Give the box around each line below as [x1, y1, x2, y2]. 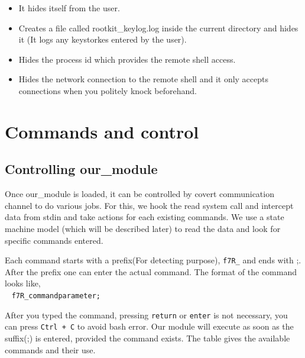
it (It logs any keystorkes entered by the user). [18, 33, 187, 46]
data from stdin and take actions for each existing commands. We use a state [5, 211, 284, 223]
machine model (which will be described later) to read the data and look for [5, 222, 281, 234]
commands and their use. [5, 343, 96, 356]
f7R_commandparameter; [11, 291, 101, 300]
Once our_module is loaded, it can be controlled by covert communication [5, 188, 274, 200]
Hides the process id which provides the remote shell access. [18, 53, 236, 65]
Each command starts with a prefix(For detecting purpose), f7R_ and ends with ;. [5, 254, 301, 266]
